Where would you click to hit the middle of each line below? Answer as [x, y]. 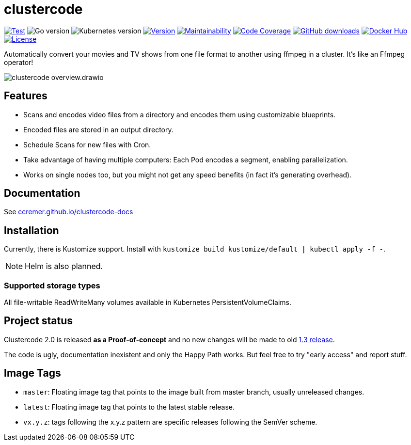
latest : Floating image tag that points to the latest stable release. [129, 407]
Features [26, 96]
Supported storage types [52, 285]
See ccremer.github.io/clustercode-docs [69, 212]
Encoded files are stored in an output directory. [98, 129]
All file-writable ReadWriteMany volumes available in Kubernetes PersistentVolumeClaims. [148, 302]
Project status [39, 321]
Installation [32, 230]
